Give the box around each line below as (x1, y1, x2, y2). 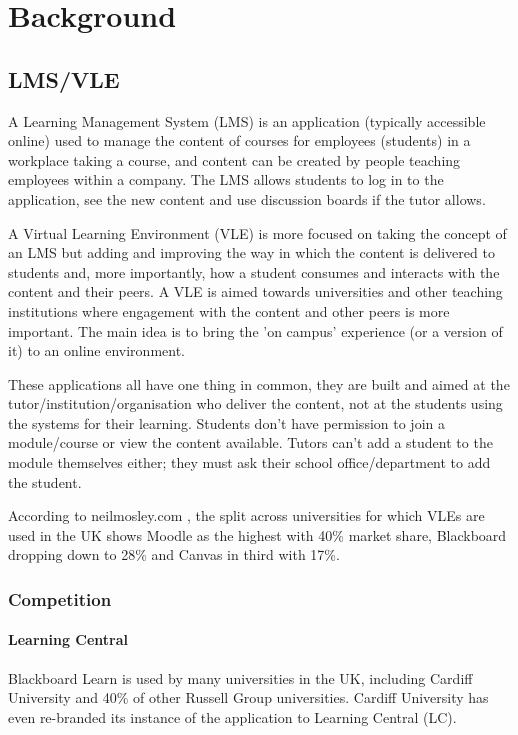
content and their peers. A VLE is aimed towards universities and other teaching (8, 281, 503, 302)
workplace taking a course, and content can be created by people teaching (8, 149, 461, 170)
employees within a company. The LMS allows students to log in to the (8, 169, 444, 190)
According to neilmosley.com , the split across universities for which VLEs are (8, 505, 485, 526)
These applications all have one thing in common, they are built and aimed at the (8, 373, 510, 394)
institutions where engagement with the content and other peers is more (8, 300, 450, 321)
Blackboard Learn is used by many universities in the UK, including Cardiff (8, 667, 473, 688)
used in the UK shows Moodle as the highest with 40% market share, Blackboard (8, 524, 507, 545)
